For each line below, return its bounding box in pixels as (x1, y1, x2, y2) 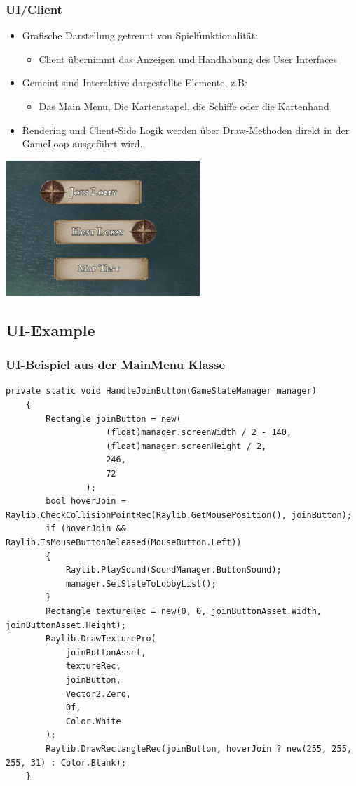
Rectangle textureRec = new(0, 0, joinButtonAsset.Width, (46, 606, 322, 616)
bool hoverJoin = (46, 496, 126, 507)
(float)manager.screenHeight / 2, (106, 441, 267, 451)
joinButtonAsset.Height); (6, 620, 126, 630)
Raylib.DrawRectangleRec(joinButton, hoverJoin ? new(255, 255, (46, 743, 352, 754)
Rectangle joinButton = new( (46, 413, 182, 424)
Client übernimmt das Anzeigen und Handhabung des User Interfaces (39, 51, 338, 66)
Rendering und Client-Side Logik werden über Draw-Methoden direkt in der (22, 122, 350, 137)
